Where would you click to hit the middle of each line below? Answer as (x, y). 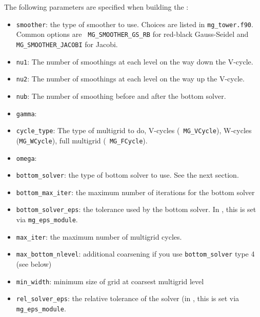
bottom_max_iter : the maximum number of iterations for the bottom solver (135, 192)
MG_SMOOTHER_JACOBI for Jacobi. (67, 44)
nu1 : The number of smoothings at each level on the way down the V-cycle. (135, 61)
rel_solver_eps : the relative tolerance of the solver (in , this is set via (128, 298)
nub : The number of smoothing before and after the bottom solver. (121, 96)
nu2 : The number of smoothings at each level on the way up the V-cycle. (130, 79)
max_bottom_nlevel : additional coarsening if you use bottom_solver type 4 (135, 254)
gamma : (26, 113)
